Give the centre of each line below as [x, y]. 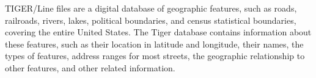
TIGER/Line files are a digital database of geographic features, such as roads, [151, 8]
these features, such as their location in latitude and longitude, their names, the [154, 44]
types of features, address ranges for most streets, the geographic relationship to [155, 56]
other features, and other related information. [90, 67]
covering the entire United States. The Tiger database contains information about [158, 32]
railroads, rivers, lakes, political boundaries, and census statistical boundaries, [151, 20]
